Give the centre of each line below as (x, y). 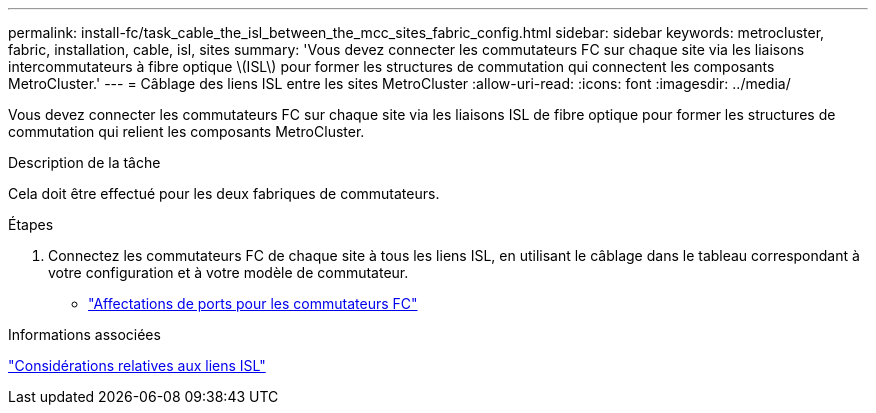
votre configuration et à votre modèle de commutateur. (228, 272)
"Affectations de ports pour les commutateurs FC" (253, 303)
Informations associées (84, 334)
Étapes (31, 224)
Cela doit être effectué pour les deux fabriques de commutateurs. (224, 193)
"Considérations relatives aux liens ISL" (137, 365)
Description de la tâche (84, 162)
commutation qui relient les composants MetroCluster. (186, 131)
